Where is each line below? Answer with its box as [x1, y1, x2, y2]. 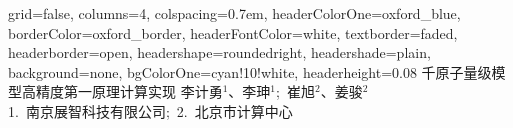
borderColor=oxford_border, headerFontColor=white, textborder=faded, [8, 22, 458, 43]
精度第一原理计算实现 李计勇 [35, 81, 223, 102]
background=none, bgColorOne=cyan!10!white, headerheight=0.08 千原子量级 [8, 61, 492, 82]
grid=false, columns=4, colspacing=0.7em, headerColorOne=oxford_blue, [8, 3, 461, 23]
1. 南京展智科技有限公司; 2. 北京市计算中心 [8, 100, 293, 121]
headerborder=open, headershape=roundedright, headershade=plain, [8, 42, 431, 63]
